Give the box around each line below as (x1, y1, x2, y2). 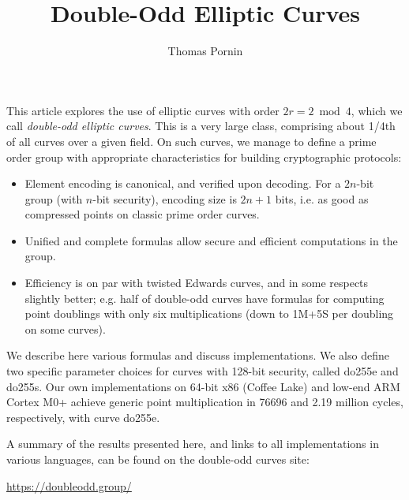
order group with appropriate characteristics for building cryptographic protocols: (6, 148, 402, 165)
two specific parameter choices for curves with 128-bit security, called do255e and (6, 363, 399, 379)
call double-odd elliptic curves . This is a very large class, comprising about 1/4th (6, 118, 396, 134)
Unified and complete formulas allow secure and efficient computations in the (24, 232, 398, 248)
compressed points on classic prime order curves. (24, 206, 260, 222)
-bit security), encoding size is (92, 190, 237, 207)
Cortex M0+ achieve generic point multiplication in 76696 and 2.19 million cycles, (6, 394, 403, 410)
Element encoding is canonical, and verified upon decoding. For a (24, 175, 341, 192)
